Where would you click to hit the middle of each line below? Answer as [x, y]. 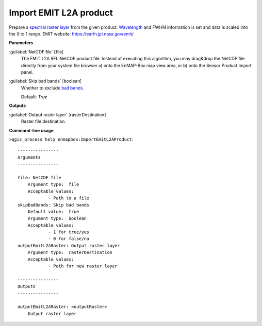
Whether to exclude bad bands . [53, 88]
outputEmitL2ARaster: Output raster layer [69, 246]
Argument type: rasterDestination [70, 252]
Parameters [21, 43]
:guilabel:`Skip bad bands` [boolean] [45, 81]
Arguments [29, 157]
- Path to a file [69, 198]
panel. [27, 72]
